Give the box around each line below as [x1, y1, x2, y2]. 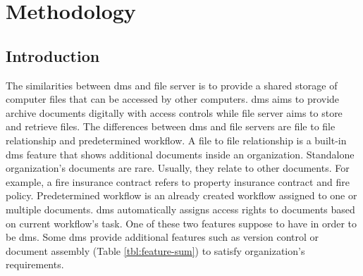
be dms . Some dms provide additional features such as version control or [6, 230, 319, 244]
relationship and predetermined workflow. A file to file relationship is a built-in [6, 132, 347, 147]
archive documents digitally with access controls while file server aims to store [6, 105, 343, 120]
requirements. [6, 257, 64, 272]
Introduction [6, 44, 100, 66]
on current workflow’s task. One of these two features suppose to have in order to [6, 215, 357, 230]
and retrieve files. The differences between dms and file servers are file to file [6, 119, 336, 134]
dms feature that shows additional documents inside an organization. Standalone [6, 146, 355, 161]
